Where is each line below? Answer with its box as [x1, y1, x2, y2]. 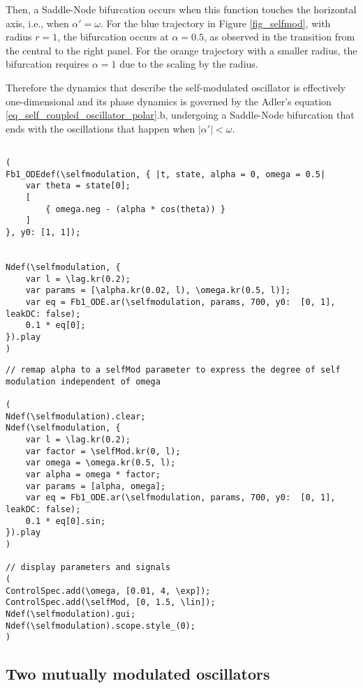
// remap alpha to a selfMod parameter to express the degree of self [6, 365, 341, 375]
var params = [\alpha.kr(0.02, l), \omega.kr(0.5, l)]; [25, 285, 291, 296]
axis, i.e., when [6, 15, 69, 30]
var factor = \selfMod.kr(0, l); [25, 446, 181, 456]
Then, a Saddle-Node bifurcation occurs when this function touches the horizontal [6, 2, 357, 16]
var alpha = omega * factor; [25, 470, 161, 480]
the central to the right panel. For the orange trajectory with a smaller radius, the [6, 43, 357, 57]
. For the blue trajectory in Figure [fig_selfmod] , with [101, 15, 331, 30]
